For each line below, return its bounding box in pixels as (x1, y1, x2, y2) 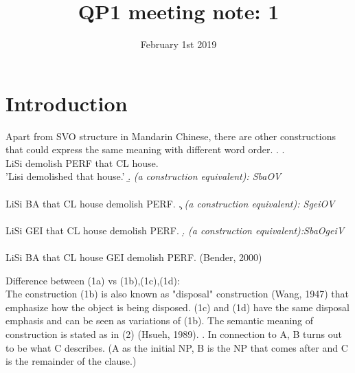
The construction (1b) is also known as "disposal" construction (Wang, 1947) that (5, 286, 349, 301)
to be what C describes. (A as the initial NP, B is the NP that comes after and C (5, 340, 348, 354)
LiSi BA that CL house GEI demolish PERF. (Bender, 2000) (5, 250, 262, 264)
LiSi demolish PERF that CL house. (5, 155, 159, 170)
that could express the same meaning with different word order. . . (5, 142, 285, 157)
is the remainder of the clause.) (5, 354, 137, 368)
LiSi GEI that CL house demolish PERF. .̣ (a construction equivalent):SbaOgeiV (5, 223, 345, 237)
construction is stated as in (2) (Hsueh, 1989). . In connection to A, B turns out (5, 326, 342, 341)
